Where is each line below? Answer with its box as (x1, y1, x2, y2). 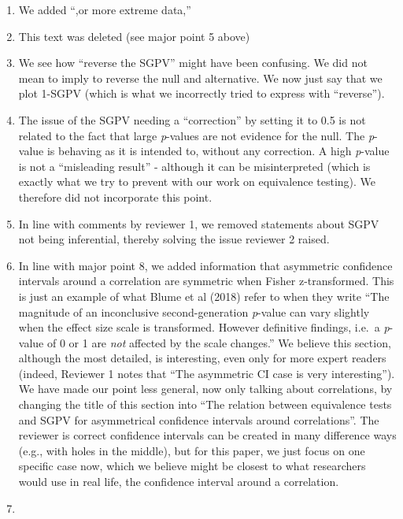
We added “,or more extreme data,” (18, 2, 191, 17)
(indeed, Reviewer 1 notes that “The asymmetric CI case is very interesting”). (18, 365, 395, 381)
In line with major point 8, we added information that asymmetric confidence (18, 257, 393, 273)
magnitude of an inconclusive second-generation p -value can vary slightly (18, 303, 370, 320)
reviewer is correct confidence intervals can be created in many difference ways (18, 427, 397, 443)
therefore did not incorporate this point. (18, 188, 213, 205)
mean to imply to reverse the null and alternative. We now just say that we (18, 69, 383, 86)
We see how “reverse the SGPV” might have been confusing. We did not (18, 54, 368, 71)
